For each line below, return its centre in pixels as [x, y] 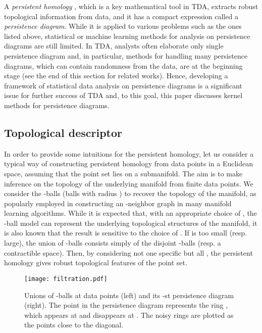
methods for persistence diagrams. [57, 105]
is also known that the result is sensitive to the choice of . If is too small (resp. [125, 233]
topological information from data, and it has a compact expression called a [121, 16]
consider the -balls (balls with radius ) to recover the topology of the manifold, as [130, 193]
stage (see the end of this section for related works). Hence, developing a [116, 76]
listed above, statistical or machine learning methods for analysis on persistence [127, 36]
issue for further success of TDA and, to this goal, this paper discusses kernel [123, 95]
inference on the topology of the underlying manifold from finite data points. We [129, 183]
